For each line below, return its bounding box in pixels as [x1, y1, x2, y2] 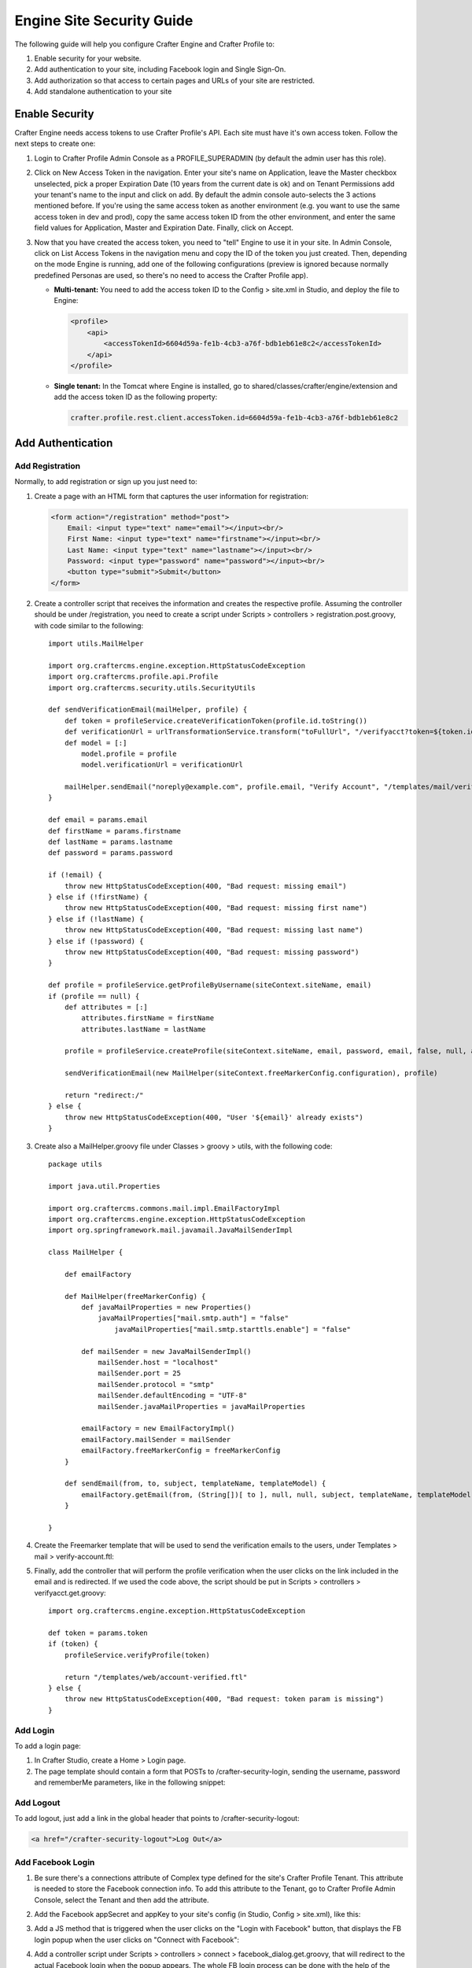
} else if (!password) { [48, 937, 144, 945]
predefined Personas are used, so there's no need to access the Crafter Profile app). [34, 270, 308, 279]
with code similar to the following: [34, 620, 144, 630]
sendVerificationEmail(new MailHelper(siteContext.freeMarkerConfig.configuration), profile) [64, 1069, 438, 1078]
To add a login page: [14, 1740, 82, 1751]
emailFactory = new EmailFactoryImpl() [81, 1424, 235, 1433]
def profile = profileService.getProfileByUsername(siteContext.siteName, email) [48, 981, 372, 990]
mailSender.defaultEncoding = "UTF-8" [98, 1391, 248, 1400]
